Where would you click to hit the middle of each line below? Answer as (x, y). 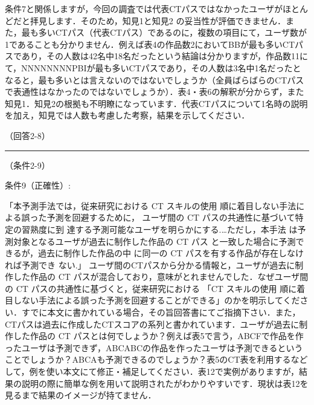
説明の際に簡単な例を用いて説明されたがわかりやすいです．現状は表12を (165, 383)
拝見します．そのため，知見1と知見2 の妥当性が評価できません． (158, 20)
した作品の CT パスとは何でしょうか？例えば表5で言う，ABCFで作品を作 (158, 336)
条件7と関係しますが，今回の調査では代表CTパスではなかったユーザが (144, 8)
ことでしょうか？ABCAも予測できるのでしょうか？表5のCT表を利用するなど (156, 359)
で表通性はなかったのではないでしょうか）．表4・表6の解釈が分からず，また (155, 92)
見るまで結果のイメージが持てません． (81, 395)
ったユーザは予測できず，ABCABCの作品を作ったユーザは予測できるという (154, 347)
